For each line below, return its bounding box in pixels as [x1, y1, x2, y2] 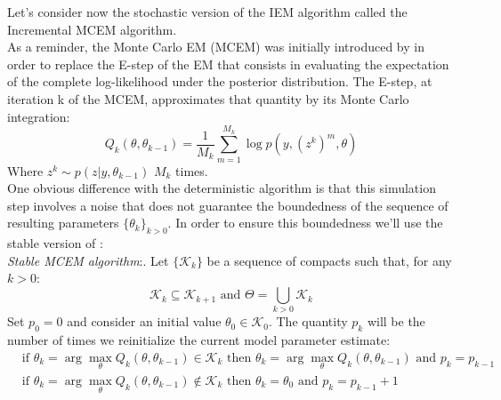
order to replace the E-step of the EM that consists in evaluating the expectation [7, 54, 449, 73]
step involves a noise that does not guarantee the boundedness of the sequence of [7, 196, 448, 214]
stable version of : [7, 234, 103, 252]
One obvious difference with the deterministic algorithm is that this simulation [7, 179, 436, 197]
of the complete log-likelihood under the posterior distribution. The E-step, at [7, 72, 432, 91]
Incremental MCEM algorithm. [7, 20, 177, 38]
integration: [7, 107, 70, 125]
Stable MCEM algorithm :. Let [7, 251, 169, 269]
